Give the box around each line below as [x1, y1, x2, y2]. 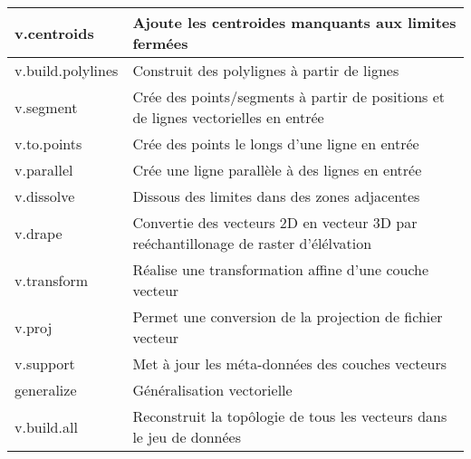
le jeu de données [132, 426, 242, 447]
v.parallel [14, 159, 73, 180]
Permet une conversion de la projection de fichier [132, 306, 443, 327]
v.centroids [14, 22, 94, 43]
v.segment [14, 96, 78, 118]
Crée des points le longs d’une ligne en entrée [132, 133, 419, 154]
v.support [14, 353, 75, 374]
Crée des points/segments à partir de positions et [132, 86, 445, 107]
